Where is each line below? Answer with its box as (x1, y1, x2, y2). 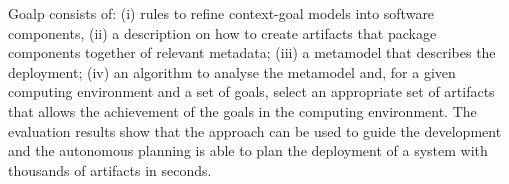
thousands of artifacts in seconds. (8, 159, 212, 180)
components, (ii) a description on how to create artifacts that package (8, 22, 437, 43)
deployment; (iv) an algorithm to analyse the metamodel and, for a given (8, 61, 456, 82)
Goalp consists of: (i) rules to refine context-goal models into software (8, 3, 435, 23)
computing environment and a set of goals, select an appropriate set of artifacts (8, 81, 495, 102)
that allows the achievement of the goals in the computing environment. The (8, 100, 477, 121)
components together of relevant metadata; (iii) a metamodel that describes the (8, 42, 496, 63)
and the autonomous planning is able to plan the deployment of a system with (8, 140, 488, 161)
